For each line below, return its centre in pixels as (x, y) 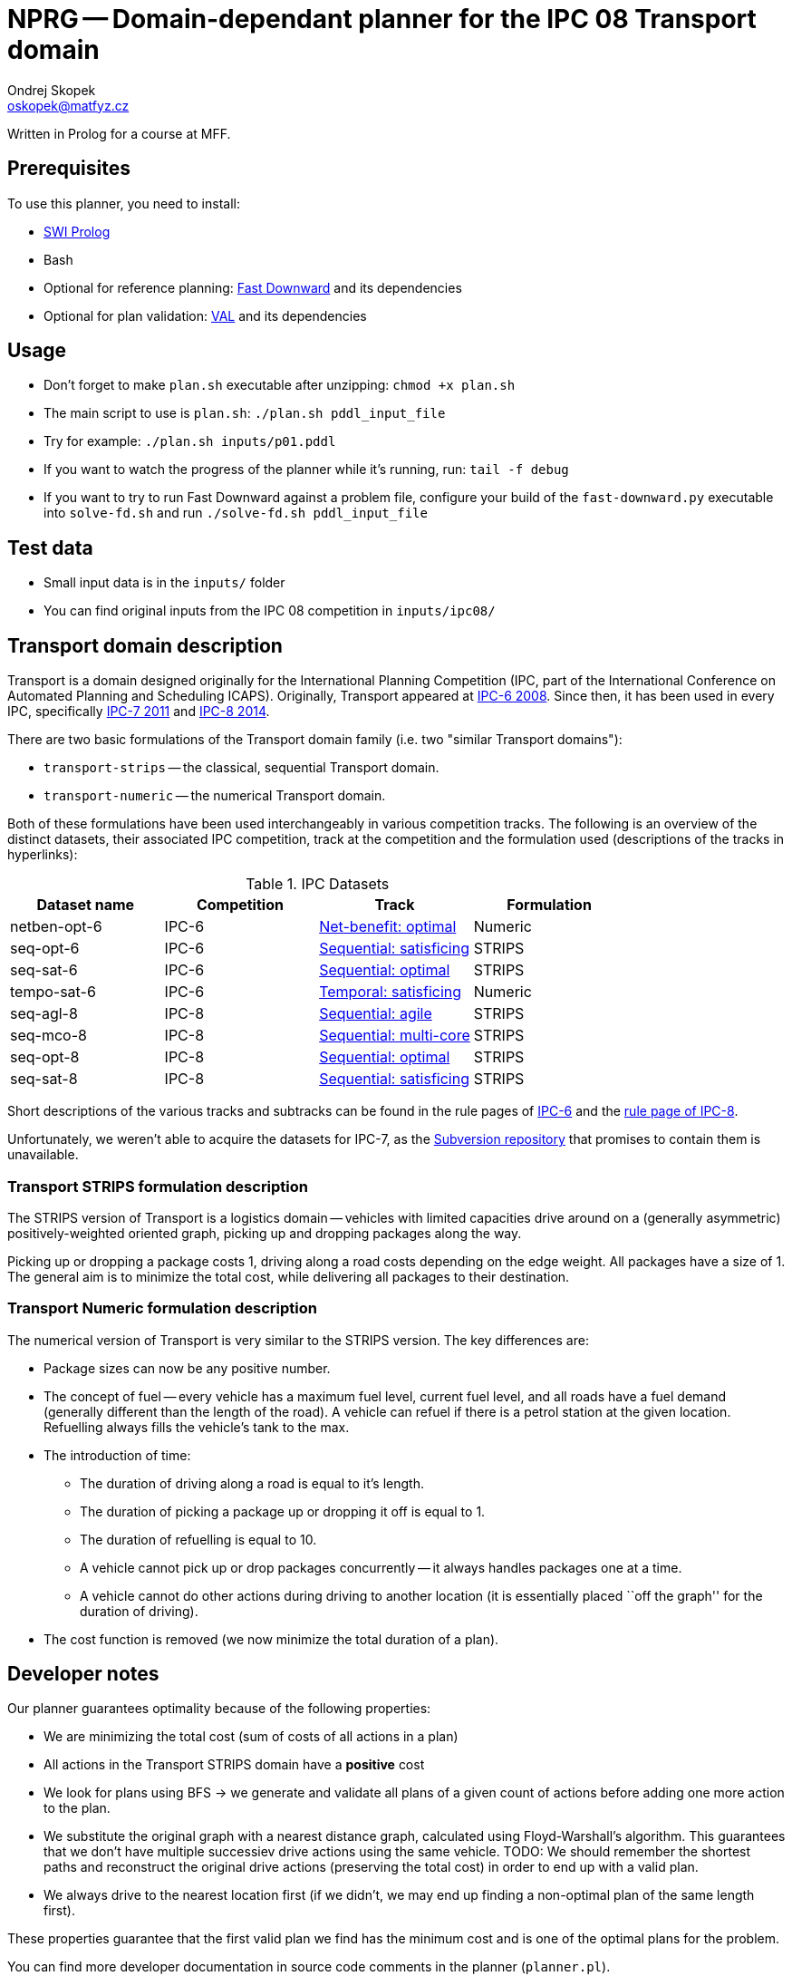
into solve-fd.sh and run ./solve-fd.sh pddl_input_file (236, 513)
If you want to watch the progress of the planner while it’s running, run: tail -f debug (306, 470)
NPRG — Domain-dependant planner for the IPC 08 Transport (382, 19)
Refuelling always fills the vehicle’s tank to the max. (197, 1427)
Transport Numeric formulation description (162, 1308)
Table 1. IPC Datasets (318, 884)
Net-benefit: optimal (388, 927)
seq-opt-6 (45, 949)
